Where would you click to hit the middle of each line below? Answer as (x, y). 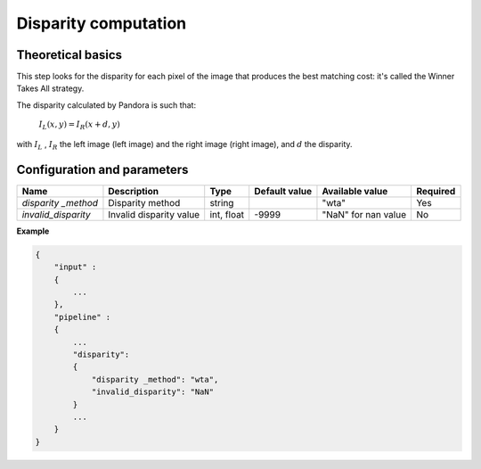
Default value (283, 191)
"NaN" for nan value (364, 214)
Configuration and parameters (102, 169)
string (222, 202)
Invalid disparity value (154, 214)
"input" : (75, 267)
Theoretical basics (69, 55)
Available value (355, 191)
